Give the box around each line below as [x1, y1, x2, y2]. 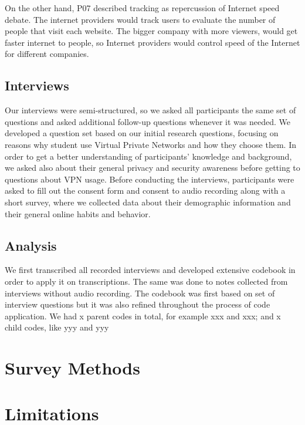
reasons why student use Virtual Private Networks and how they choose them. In [5, 138, 296, 150]
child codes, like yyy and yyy [5, 321, 109, 333]
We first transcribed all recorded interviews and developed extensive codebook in [5, 264, 296, 276]
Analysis [5, 236, 57, 254]
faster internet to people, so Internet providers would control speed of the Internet [5, 36, 300, 48]
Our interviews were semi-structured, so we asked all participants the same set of [5, 104, 296, 116]
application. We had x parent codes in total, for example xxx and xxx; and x [5, 309, 281, 322]
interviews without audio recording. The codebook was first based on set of [5, 286, 275, 299]
